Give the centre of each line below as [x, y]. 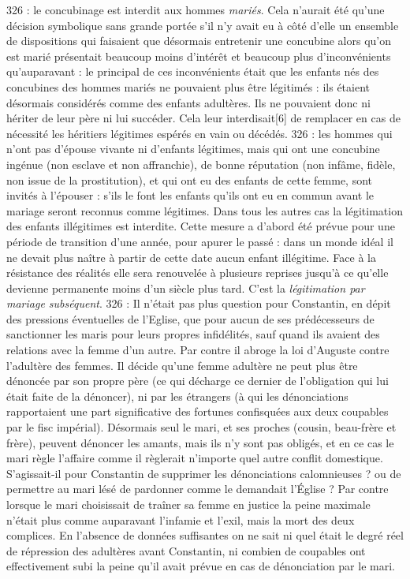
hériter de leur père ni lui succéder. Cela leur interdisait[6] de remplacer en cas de [203, 118]
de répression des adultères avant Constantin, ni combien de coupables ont [186, 550]
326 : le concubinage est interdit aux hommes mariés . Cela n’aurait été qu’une [196, 9]
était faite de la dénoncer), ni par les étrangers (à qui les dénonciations [177, 396]
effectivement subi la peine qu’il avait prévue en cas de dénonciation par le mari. [201, 566]
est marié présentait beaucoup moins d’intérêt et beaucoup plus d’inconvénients [199, 56]
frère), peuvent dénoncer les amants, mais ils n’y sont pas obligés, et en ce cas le [200, 442]
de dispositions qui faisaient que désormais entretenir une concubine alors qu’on [199, 41]
